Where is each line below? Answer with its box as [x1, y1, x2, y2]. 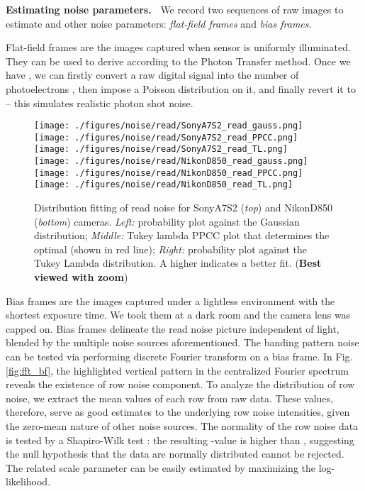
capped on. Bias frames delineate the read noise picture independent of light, [6, 321, 339, 336]
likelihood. [6, 474, 51, 489]
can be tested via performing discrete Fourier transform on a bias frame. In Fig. [6, 349, 353, 364]
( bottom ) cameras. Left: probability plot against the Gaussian [34, 214, 300, 228]
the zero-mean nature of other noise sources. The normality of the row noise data [6, 419, 359, 433]
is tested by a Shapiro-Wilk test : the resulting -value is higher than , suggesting [6, 432, 354, 447]
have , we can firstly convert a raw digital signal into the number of [6, 67, 299, 82]
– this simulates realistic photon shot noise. [6, 95, 193, 110]
